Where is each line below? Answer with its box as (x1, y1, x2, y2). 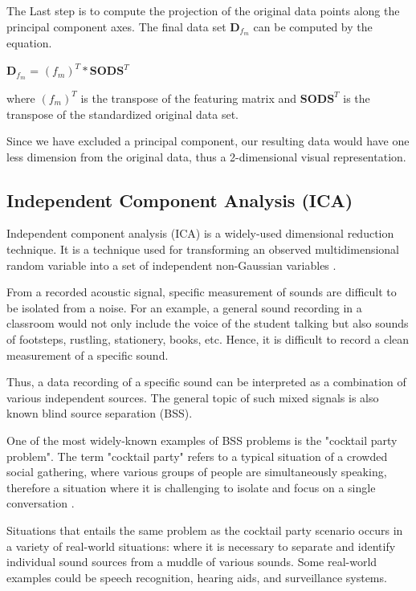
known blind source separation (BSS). (6, 405, 193, 422)
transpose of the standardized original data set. (6, 105, 239, 122)
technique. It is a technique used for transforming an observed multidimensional (6, 241, 400, 258)
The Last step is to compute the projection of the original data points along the (6, 2, 400, 18)
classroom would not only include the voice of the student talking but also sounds (6, 315, 409, 332)
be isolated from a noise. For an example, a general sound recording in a (6, 299, 362, 316)
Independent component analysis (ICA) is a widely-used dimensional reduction (6, 225, 394, 242)
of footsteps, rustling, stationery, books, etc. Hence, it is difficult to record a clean (6, 331, 410, 348)
